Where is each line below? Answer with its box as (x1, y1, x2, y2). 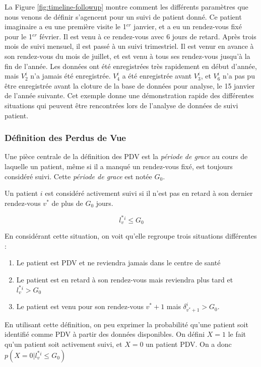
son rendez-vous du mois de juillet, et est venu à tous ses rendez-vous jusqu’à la (5, 50, 250, 61)
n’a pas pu (223, 70, 255, 81)
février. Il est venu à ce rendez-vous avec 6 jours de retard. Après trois (39, 31, 256, 41)
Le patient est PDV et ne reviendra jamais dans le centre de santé (16, 257, 221, 268)
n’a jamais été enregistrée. (30, 70, 111, 81)
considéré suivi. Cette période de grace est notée (5, 171, 152, 181)
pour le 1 (5, 31, 32, 41)
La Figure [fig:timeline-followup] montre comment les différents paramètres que (5, 2, 248, 12)
